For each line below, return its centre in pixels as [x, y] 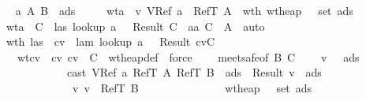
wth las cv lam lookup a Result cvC [110, 41]
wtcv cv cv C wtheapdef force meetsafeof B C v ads [188, 56]
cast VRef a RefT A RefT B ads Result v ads [194, 72]
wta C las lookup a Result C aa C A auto [135, 26]
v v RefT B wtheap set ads [192, 87]
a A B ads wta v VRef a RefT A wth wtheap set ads [184, 10]
